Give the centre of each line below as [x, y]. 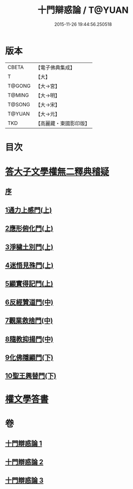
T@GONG [19, 86]
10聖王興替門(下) [31, 376]
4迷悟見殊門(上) [29, 265]
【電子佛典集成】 [55, 68]
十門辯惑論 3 [24, 480]
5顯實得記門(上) [29, 284]
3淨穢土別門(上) [29, 247]
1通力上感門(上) [28, 210]
